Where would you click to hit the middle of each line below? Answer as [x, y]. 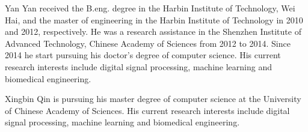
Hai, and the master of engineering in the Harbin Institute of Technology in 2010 [154, 19]
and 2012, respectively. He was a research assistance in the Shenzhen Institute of [153, 31]
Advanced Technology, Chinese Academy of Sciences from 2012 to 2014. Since [148, 43]
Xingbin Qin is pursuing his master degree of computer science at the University [153, 99]
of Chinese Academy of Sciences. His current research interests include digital [147, 110]
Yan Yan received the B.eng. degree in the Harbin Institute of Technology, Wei [150, 8]
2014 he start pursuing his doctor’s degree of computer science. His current [143, 55]
